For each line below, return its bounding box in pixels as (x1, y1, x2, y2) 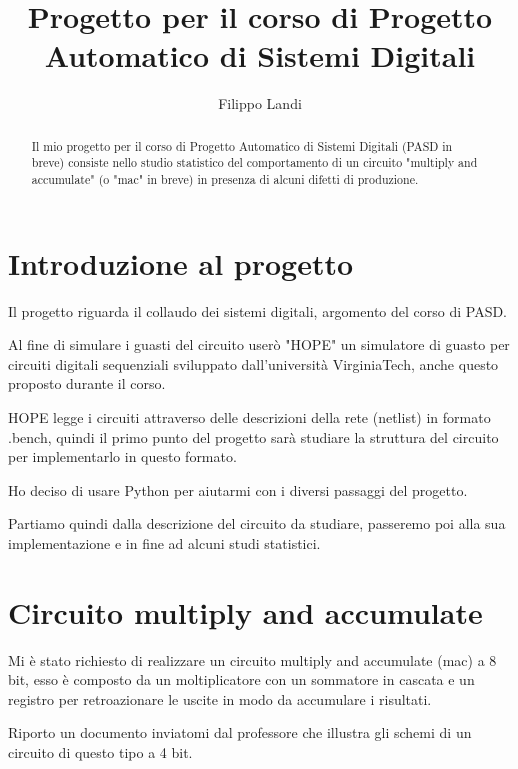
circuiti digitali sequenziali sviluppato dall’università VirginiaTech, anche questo (8, 353, 499, 374)
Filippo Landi (218, 93, 302, 114)
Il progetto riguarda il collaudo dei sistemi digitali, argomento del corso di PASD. (8, 300, 508, 321)
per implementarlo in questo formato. (8, 446, 237, 467)
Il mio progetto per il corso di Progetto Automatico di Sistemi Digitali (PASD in (31, 137, 453, 154)
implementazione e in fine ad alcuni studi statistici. (8, 532, 321, 553)
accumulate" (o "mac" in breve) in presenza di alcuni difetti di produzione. (31, 171, 419, 188)
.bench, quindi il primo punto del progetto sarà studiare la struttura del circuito (8, 426, 499, 447)
